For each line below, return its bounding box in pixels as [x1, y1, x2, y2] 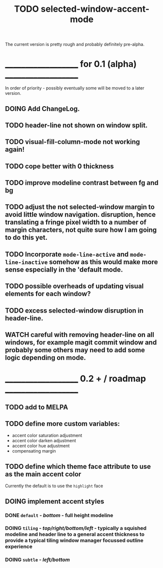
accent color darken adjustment [12, 438, 76, 444]
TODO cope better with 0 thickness [5, 162, 114, 170]
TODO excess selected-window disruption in [5, 306, 144, 315]
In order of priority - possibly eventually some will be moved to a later [5, 85, 145, 91]
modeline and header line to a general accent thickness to [5, 531, 145, 538]
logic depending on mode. [5, 354, 86, 362]
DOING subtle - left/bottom [5, 556, 70, 563]
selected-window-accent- [40, 3, 150, 15]
